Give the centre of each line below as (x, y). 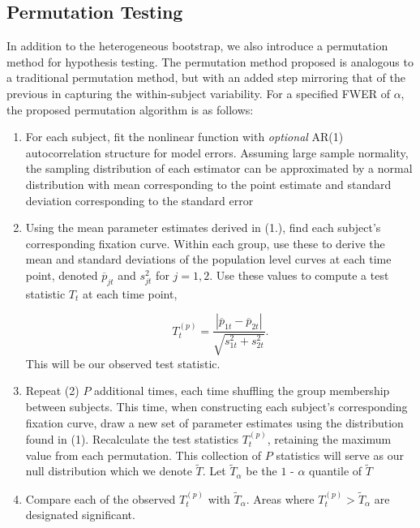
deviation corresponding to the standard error (139, 200)
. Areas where (280, 498)
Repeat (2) (52, 391)
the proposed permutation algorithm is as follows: (130, 109)
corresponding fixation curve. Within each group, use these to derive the (205, 243)
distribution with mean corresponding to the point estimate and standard (208, 184)
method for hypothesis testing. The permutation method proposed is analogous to (210, 61)
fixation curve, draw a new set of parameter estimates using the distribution (214, 422)
